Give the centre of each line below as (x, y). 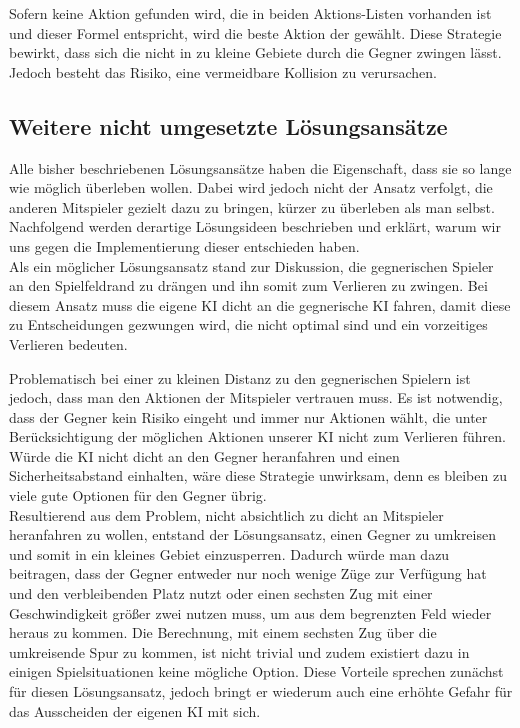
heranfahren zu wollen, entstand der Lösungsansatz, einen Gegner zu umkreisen (252, 534)
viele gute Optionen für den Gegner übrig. (138, 495)
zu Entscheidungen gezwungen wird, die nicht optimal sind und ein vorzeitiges (248, 324)
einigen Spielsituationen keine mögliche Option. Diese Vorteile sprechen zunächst (256, 671)
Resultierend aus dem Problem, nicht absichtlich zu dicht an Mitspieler (226, 514)
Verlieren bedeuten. (68, 343)
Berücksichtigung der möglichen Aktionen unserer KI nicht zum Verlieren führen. (257, 436)
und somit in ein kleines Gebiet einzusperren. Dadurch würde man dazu (229, 553)
